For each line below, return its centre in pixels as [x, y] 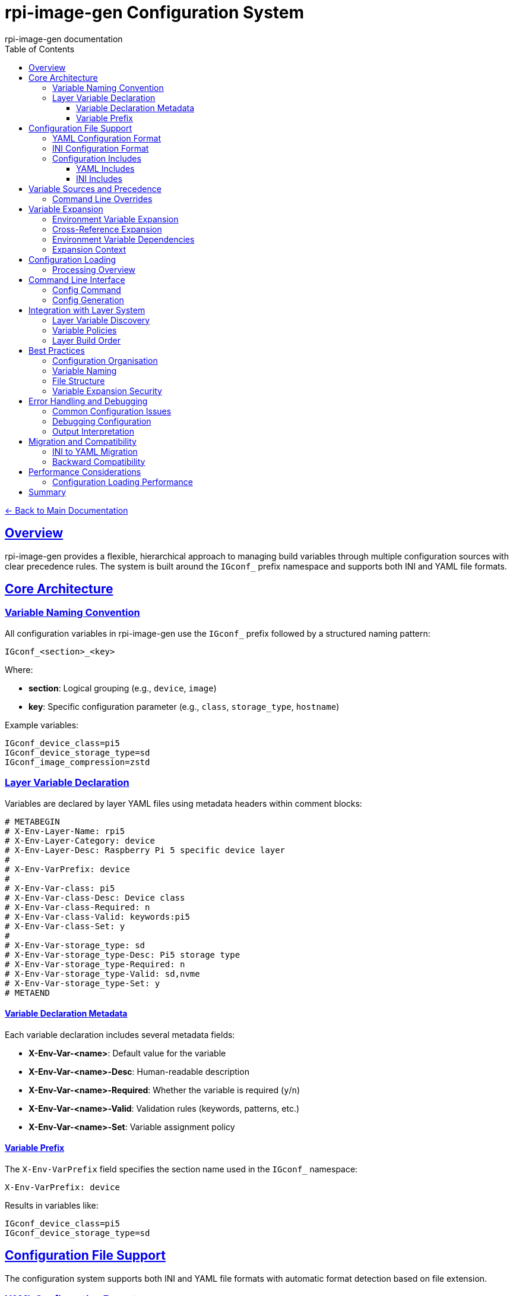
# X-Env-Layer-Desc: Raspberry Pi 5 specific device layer [145, 850]
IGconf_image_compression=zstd [77, 762]
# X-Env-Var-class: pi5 [60, 888]
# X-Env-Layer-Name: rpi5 [65, 831]
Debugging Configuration [102, 421]
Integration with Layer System [87, 310]
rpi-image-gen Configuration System [155, 12]
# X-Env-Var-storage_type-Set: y [83, 983]
